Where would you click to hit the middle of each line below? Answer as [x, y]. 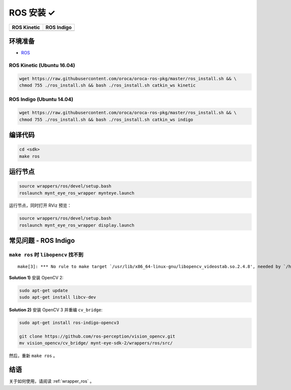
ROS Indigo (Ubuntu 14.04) [41, 100]
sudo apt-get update [43, 290]
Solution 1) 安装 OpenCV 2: [36, 277]
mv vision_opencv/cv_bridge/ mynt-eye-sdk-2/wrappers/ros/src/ [96, 343]
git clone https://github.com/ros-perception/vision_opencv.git [97, 336]
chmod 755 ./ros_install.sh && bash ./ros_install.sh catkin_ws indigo [106, 119]
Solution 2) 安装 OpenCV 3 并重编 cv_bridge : [56, 310]
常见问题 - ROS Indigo [42, 241]
